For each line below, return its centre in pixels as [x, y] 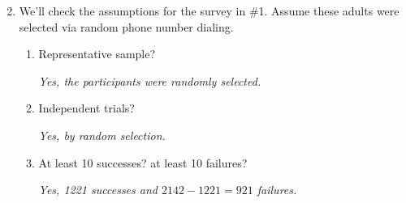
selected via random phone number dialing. [126, 26]
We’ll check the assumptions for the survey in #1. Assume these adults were [209, 11]
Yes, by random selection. [102, 135]
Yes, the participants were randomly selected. [150, 80]
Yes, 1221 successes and [98, 190]
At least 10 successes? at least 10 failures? [143, 162]
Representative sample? [97, 54]
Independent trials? [86, 108]
